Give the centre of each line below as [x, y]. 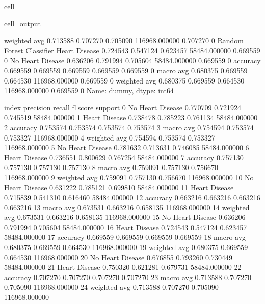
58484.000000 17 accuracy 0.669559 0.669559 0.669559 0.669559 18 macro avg [125, 237]
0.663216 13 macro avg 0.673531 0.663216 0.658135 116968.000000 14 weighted [127, 207]
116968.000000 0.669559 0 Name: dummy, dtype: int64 [89, 90]
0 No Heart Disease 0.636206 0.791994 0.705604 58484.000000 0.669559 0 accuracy [132, 60]
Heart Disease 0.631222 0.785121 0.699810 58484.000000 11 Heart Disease [119, 187]
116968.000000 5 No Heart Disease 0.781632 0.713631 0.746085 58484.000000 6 [127, 147]
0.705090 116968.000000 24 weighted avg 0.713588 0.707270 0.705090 [111, 287]
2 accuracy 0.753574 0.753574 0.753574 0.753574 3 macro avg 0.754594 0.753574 [129, 127]
